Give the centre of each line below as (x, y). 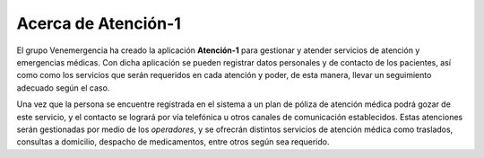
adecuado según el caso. (63, 88)
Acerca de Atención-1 (99, 23)
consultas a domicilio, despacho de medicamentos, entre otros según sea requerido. (173, 142)
